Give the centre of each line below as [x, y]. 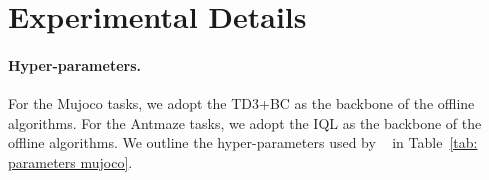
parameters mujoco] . [70, 161]
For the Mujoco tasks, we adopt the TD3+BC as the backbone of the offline [241, 103]
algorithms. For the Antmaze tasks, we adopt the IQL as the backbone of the [245, 122]
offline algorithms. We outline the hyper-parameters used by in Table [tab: [243, 142]
